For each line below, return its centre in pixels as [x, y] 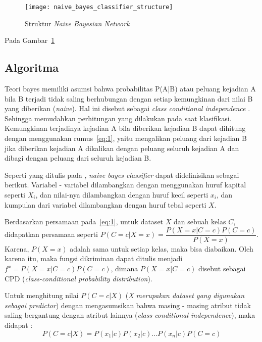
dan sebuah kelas [200, 222]
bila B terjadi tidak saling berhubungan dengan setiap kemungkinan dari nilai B [129, 98]
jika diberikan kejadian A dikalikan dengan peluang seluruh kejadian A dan [122, 148]
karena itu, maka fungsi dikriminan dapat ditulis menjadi [94, 258]
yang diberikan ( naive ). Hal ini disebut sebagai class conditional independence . [127, 108]
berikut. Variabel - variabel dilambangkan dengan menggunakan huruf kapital [125, 185]
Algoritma [32, 67]
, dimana [124, 268]
